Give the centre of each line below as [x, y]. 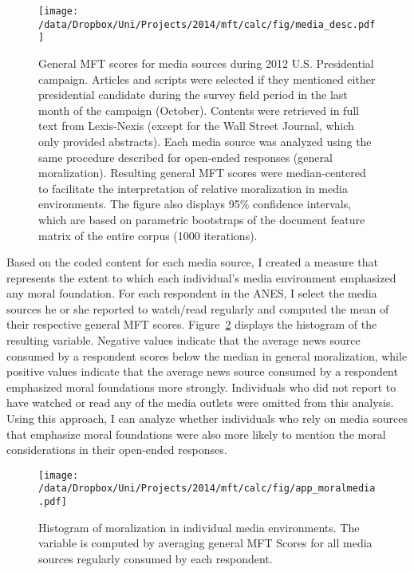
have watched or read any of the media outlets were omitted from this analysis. [200, 402]
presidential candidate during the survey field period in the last [193, 95]
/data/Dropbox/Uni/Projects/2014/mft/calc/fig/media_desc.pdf [207, 24]
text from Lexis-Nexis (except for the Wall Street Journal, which [196, 126]
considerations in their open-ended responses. [117, 450]
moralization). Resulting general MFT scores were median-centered [202, 173]
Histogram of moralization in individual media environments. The [199, 527]
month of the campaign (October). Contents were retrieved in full [199, 110]
